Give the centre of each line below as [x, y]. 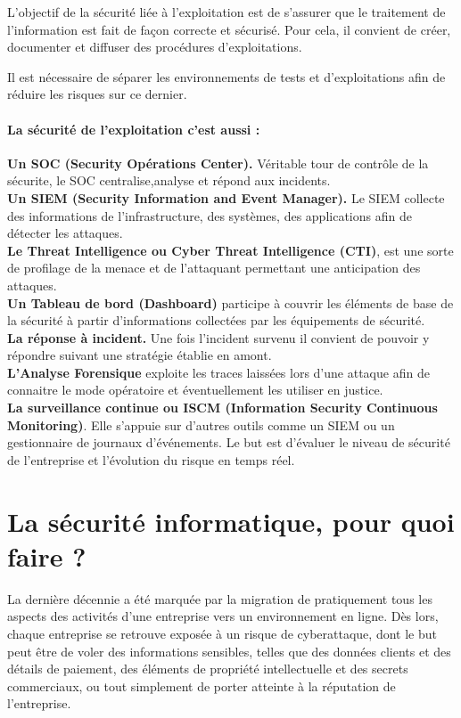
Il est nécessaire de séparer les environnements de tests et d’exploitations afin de [226, 76]
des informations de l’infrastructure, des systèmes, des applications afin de [210, 215]
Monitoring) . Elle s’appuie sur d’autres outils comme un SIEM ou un [201, 424]
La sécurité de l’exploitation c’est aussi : [134, 129]
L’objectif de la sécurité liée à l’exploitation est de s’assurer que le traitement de [226, 12]
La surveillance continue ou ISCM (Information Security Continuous [222, 408]
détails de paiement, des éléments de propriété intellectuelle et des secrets [208, 669]
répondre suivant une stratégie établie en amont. [140, 355]
